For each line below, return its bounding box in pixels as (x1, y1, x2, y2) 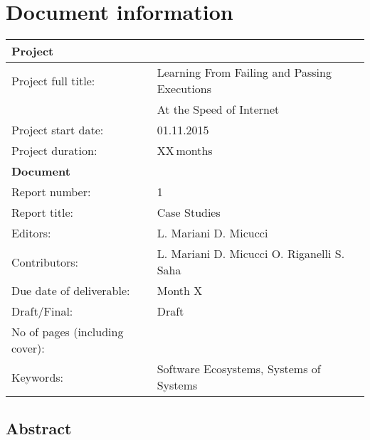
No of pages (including (11, 323, 124, 340)
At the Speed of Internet (157, 101, 280, 118)
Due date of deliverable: (11, 282, 130, 299)
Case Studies (157, 204, 221, 221)
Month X (157, 282, 203, 299)
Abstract (6, 417, 72, 439)
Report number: (11, 183, 91, 200)
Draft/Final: (11, 303, 73, 320)
